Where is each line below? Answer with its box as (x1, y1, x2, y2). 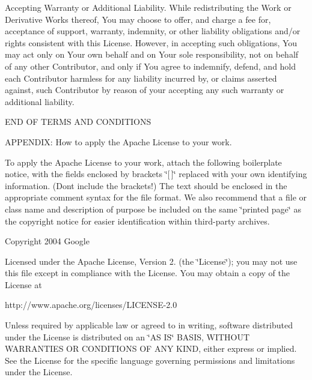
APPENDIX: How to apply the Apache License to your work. (5, 135, 232, 148)
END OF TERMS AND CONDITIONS (5, 115, 151, 128)
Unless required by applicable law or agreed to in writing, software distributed (5, 319, 293, 331)
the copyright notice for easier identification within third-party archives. (5, 214, 270, 227)
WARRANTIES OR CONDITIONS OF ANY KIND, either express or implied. (5, 342, 297, 355)
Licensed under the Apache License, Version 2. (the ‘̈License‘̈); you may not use (5, 255, 298, 267)
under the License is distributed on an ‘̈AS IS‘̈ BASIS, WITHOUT (5, 330, 250, 343)
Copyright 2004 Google (5, 235, 90, 247)
